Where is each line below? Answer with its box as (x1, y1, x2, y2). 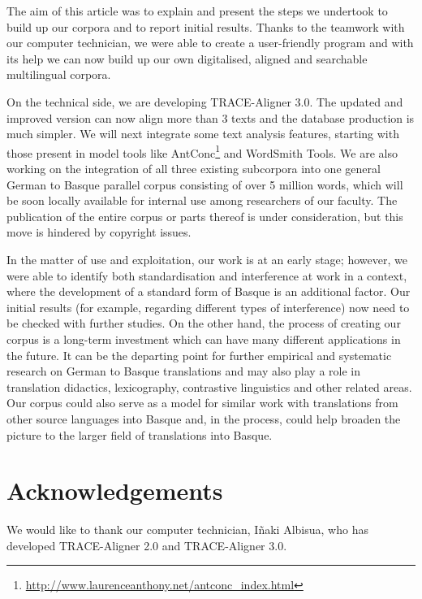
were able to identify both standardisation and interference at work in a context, (6, 267, 407, 284)
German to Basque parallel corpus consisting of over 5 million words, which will (6, 176, 403, 193)
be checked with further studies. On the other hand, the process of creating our (6, 315, 401, 332)
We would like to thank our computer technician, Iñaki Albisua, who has (6, 521, 368, 538)
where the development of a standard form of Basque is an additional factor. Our (6, 283, 411, 300)
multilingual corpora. (6, 66, 111, 83)
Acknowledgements (6, 474, 223, 507)
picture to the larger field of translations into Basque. (6, 426, 273, 443)
